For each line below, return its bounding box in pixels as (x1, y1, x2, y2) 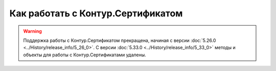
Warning (23, 28, 42, 34)
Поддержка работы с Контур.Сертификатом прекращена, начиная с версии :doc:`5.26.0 (23, 37, 216, 43)
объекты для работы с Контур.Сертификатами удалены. (23, 52, 147, 58)
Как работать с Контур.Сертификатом (9, 8, 183, 19)
